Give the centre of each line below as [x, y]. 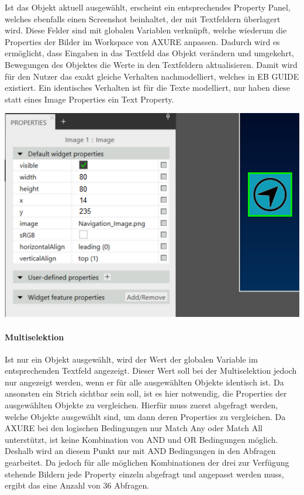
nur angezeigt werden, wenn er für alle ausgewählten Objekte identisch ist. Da [144, 382]
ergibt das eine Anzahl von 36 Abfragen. [77, 485]
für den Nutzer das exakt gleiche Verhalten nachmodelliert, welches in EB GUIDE [152, 76]
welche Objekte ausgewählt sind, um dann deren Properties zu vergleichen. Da [145, 416]
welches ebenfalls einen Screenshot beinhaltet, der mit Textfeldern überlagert [143, 18]
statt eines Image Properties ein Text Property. [89, 99]
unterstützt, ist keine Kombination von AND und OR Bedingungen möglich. [141, 439]
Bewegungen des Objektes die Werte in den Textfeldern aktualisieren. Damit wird [151, 64]
